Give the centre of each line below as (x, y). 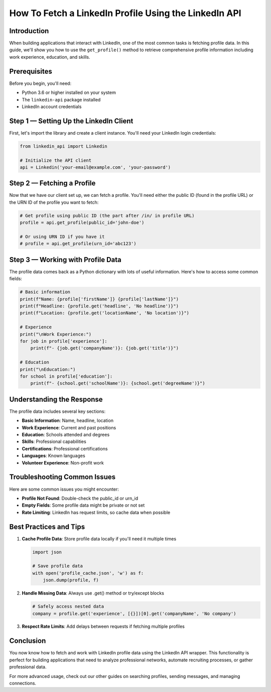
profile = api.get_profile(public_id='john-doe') (82, 223)
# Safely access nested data (68, 607)
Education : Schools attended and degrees (66, 435)
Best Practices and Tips (47, 527)
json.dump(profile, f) (71, 580)
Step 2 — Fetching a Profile (52, 183)
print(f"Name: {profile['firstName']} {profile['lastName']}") (99, 299)
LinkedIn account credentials (52, 106)
